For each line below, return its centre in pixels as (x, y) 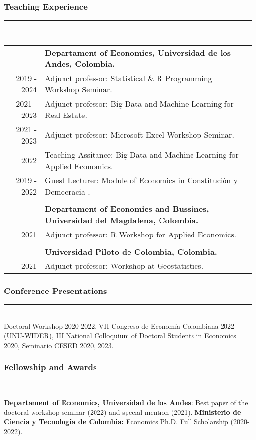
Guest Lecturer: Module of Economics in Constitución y (141, 180)
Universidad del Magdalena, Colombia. (122, 220)
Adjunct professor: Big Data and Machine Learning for (139, 103)
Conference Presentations (56, 290)
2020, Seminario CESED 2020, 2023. (59, 345)
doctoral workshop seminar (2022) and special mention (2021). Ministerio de (123, 412)
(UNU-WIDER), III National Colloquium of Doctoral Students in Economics (120, 336)
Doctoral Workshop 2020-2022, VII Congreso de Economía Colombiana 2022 (119, 326)
